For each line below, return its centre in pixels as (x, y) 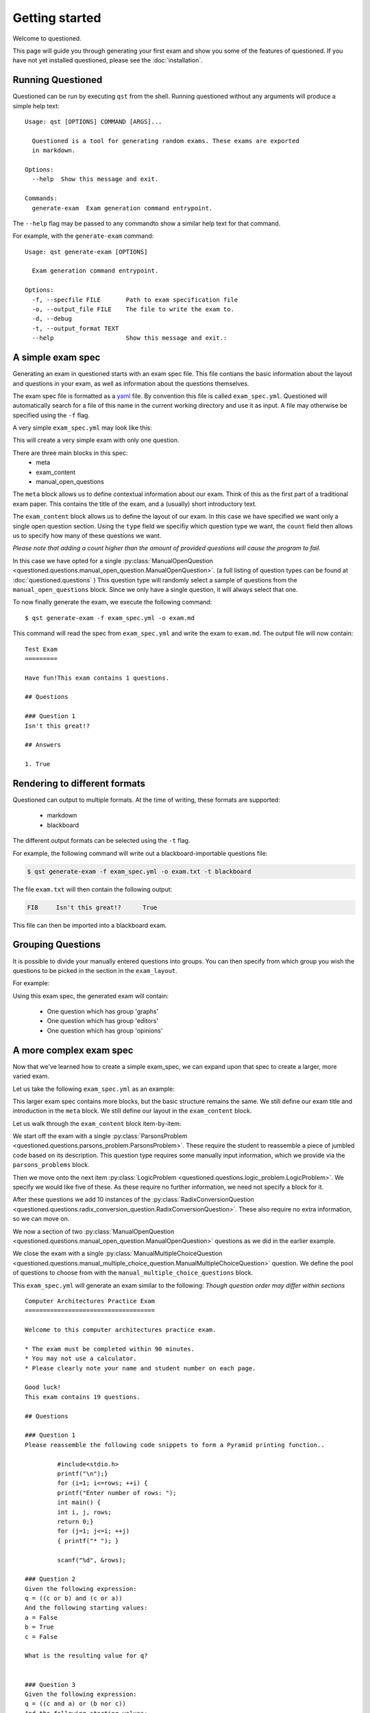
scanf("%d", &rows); (92, 1560)
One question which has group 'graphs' (103, 1011)
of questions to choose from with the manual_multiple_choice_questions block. (133, 1273)
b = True (39, 1627)
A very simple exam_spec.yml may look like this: (82, 428)
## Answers (43, 745)
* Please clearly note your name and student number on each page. (140, 1368)
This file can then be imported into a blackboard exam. (90, 925)
